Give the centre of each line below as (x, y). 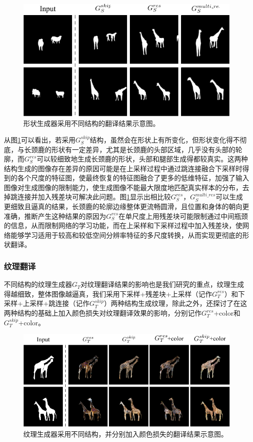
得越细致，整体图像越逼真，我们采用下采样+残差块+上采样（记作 (108, 293)
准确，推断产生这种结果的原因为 (55, 216)
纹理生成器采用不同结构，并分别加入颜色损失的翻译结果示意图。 (126, 433)
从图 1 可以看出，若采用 (40, 139)
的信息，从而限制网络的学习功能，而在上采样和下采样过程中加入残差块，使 (123, 225)
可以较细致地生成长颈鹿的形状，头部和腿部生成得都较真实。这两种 (142, 159)
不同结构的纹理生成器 (38, 284)
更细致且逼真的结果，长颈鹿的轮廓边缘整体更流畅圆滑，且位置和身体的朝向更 (126, 206)
